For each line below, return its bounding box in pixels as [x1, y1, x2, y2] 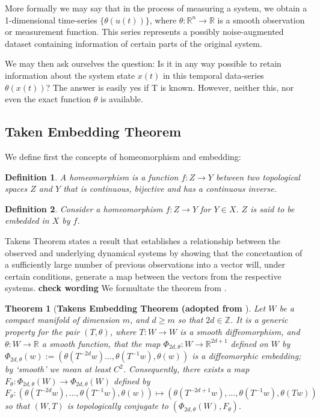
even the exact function [5, 93, 91, 105]
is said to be [250, 202, 295, 215]
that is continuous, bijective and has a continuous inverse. [63, 182, 277, 195]
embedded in [5, 214, 49, 227]
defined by [114, 374, 150, 387]
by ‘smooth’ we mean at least [5, 363, 111, 375]
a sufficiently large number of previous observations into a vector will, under [5, 258, 286, 271]
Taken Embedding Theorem [5, 122, 182, 141]
